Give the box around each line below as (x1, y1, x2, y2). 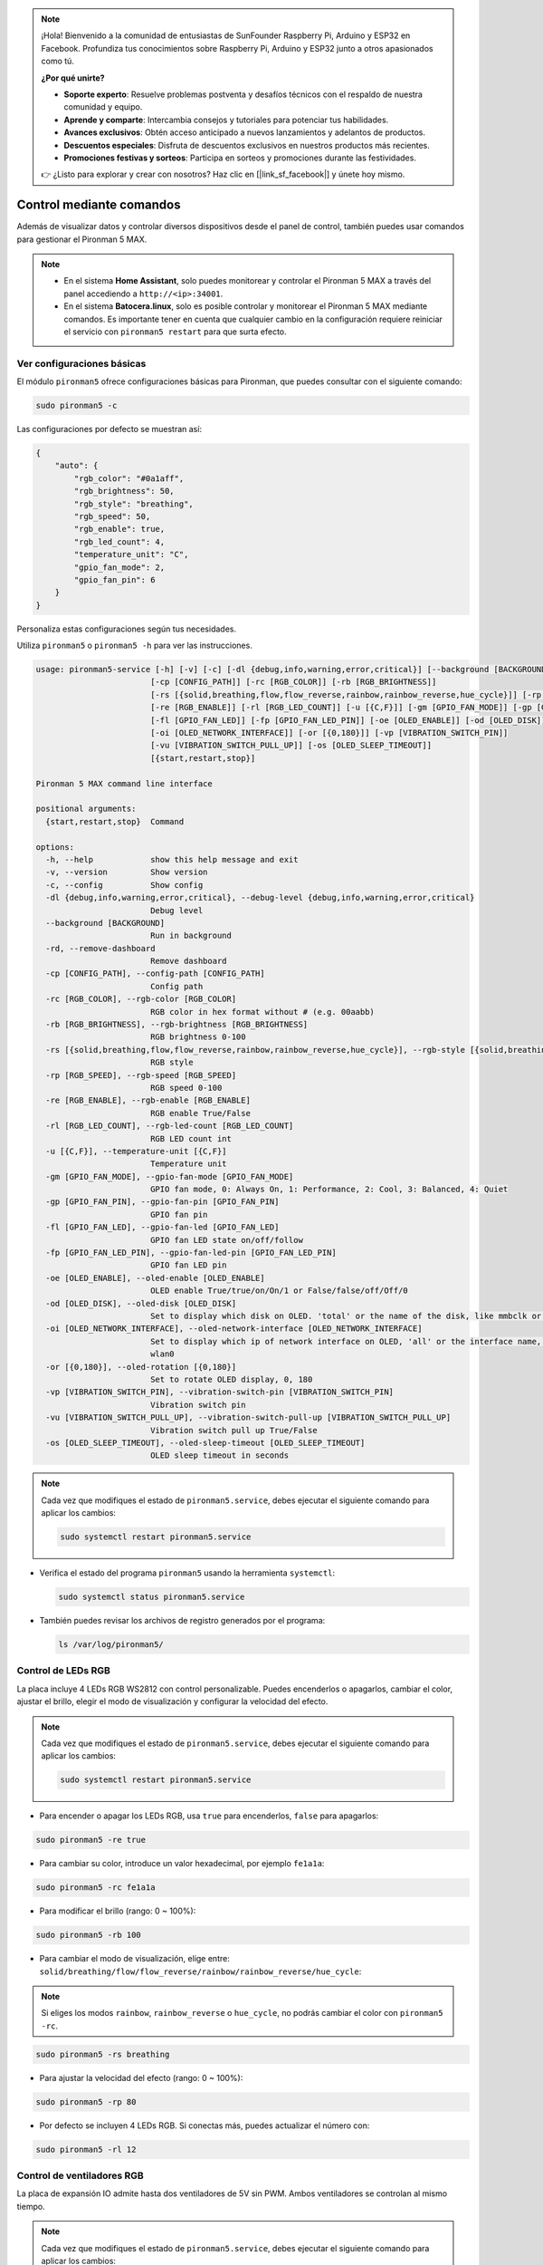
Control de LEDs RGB (16, 1664, 110, 1677)
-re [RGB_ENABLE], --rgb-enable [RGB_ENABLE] (45, 1095, 251, 1105)
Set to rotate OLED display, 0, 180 (149, 1373, 313, 1384)
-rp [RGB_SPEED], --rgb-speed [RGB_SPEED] (45, 1070, 237, 1080)
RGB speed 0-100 (149, 1083, 223, 1093)
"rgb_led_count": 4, (73, 536, 166, 547)
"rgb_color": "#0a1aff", (73, 473, 185, 484)
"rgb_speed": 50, (73, 511, 151, 521)
